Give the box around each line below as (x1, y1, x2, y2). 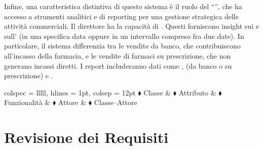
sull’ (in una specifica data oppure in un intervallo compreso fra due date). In (4, 30, 244, 41)
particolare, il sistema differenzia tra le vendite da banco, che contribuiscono (4, 40, 241, 51)
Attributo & (178, 87, 216, 97)
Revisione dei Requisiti (4, 127, 169, 147)
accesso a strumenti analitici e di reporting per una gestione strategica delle (4, 11, 239, 21)
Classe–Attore (94, 97, 137, 108)
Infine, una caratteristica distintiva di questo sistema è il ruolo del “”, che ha (4, 1, 242, 11)
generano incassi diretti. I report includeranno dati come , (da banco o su (4, 60, 232, 71)
